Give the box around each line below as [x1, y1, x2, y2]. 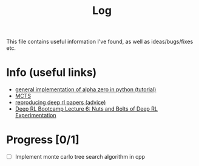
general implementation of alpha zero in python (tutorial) [15, 86, 157, 93]
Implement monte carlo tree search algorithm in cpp [15, 153, 146, 161]
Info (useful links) [6, 66, 97, 80]
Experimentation [15, 112, 56, 119]
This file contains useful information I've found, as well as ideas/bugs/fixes [6, 38, 194, 46]
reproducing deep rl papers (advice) [15, 99, 106, 106]
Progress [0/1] [6, 133, 80, 147]
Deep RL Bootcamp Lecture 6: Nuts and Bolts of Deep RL [15, 105, 158, 112]
